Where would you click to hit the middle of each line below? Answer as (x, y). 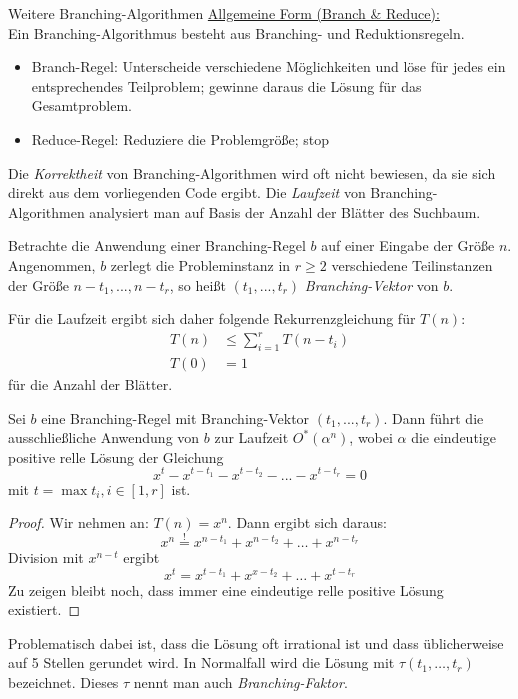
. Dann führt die (433, 417)
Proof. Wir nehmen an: (78, 522)
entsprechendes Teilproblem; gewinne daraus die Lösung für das (226, 85)
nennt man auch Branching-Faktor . (240, 681)
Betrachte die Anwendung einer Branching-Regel (157, 245)
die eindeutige (453, 437)
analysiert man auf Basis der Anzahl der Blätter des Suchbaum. (285, 211)
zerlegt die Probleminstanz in (200, 264)
